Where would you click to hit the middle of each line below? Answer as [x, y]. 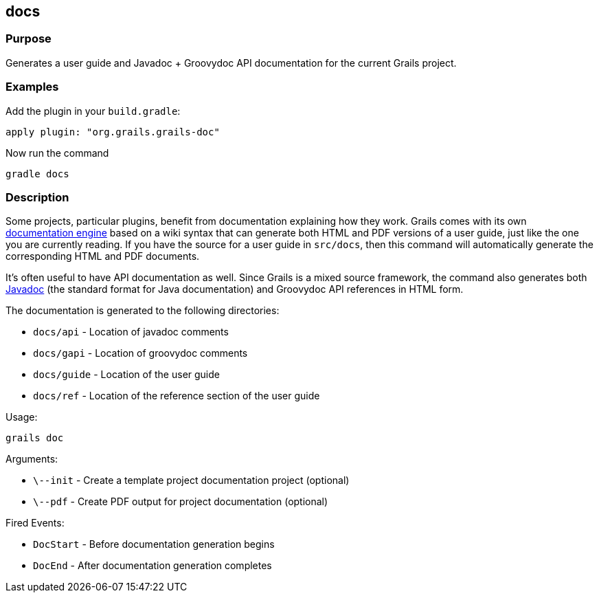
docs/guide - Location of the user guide [126, 375]
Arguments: [32, 459]
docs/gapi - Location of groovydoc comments [140, 353]
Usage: [22, 417]
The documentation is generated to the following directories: [143, 311]
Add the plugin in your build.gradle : [93, 111]
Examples [32, 87]
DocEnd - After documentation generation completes [152, 566]
